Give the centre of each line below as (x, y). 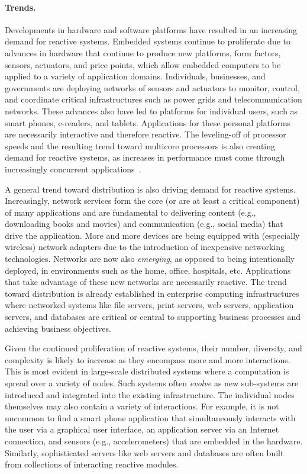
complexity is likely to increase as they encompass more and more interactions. (148, 359)
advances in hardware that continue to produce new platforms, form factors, (143, 52)
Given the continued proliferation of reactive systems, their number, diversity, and (153, 348)
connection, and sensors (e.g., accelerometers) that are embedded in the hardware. (154, 441)
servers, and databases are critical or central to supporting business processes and (153, 317)
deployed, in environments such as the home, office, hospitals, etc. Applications (148, 270)
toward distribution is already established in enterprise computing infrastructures (152, 293)
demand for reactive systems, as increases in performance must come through (145, 157)
